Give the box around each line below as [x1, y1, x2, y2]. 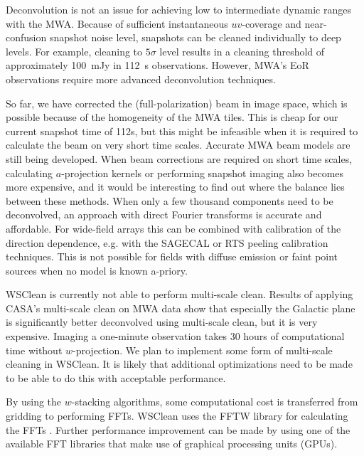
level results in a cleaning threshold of [159, 43, 325, 58]
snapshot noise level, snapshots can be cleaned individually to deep [49, 30, 341, 45]
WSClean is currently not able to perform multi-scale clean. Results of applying [6, 287, 353, 302]
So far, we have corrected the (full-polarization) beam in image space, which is [6, 95, 348, 110]
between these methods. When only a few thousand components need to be [6, 193, 333, 208]
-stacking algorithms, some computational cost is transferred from [71, 394, 358, 409]
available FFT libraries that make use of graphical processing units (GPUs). [6, 436, 338, 451]
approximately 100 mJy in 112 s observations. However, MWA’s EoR [6, 58, 309, 73]
